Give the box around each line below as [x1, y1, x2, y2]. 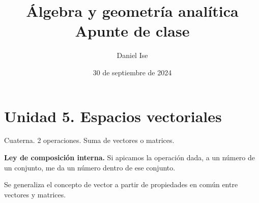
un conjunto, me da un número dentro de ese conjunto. [4, 162, 176, 172]
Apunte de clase [75, 20, 190, 41]
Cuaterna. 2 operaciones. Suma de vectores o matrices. [4, 135, 175, 146]
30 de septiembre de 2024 [93, 67, 172, 77]
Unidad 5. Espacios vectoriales [4, 105, 222, 126]
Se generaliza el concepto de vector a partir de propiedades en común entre [4, 179, 238, 190]
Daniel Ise [117, 50, 148, 61]
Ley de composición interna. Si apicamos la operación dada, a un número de [4, 152, 255, 163]
